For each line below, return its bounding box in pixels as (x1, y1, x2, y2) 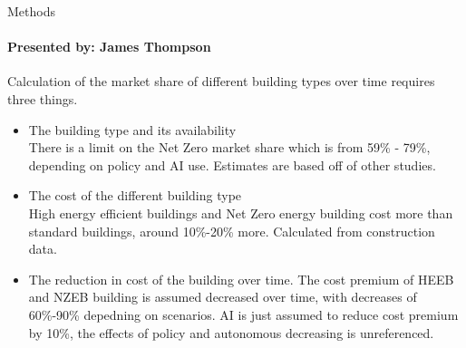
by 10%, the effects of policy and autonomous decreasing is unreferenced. (28, 323, 434, 342)
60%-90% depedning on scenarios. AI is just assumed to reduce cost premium (28, 304, 459, 324)
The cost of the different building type (28, 186, 242, 205)
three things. (7, 89, 78, 108)
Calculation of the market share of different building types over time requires (7, 72, 435, 91)
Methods (7, 2, 55, 20)
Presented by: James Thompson (7, 37, 211, 56)
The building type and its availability (28, 120, 237, 139)
